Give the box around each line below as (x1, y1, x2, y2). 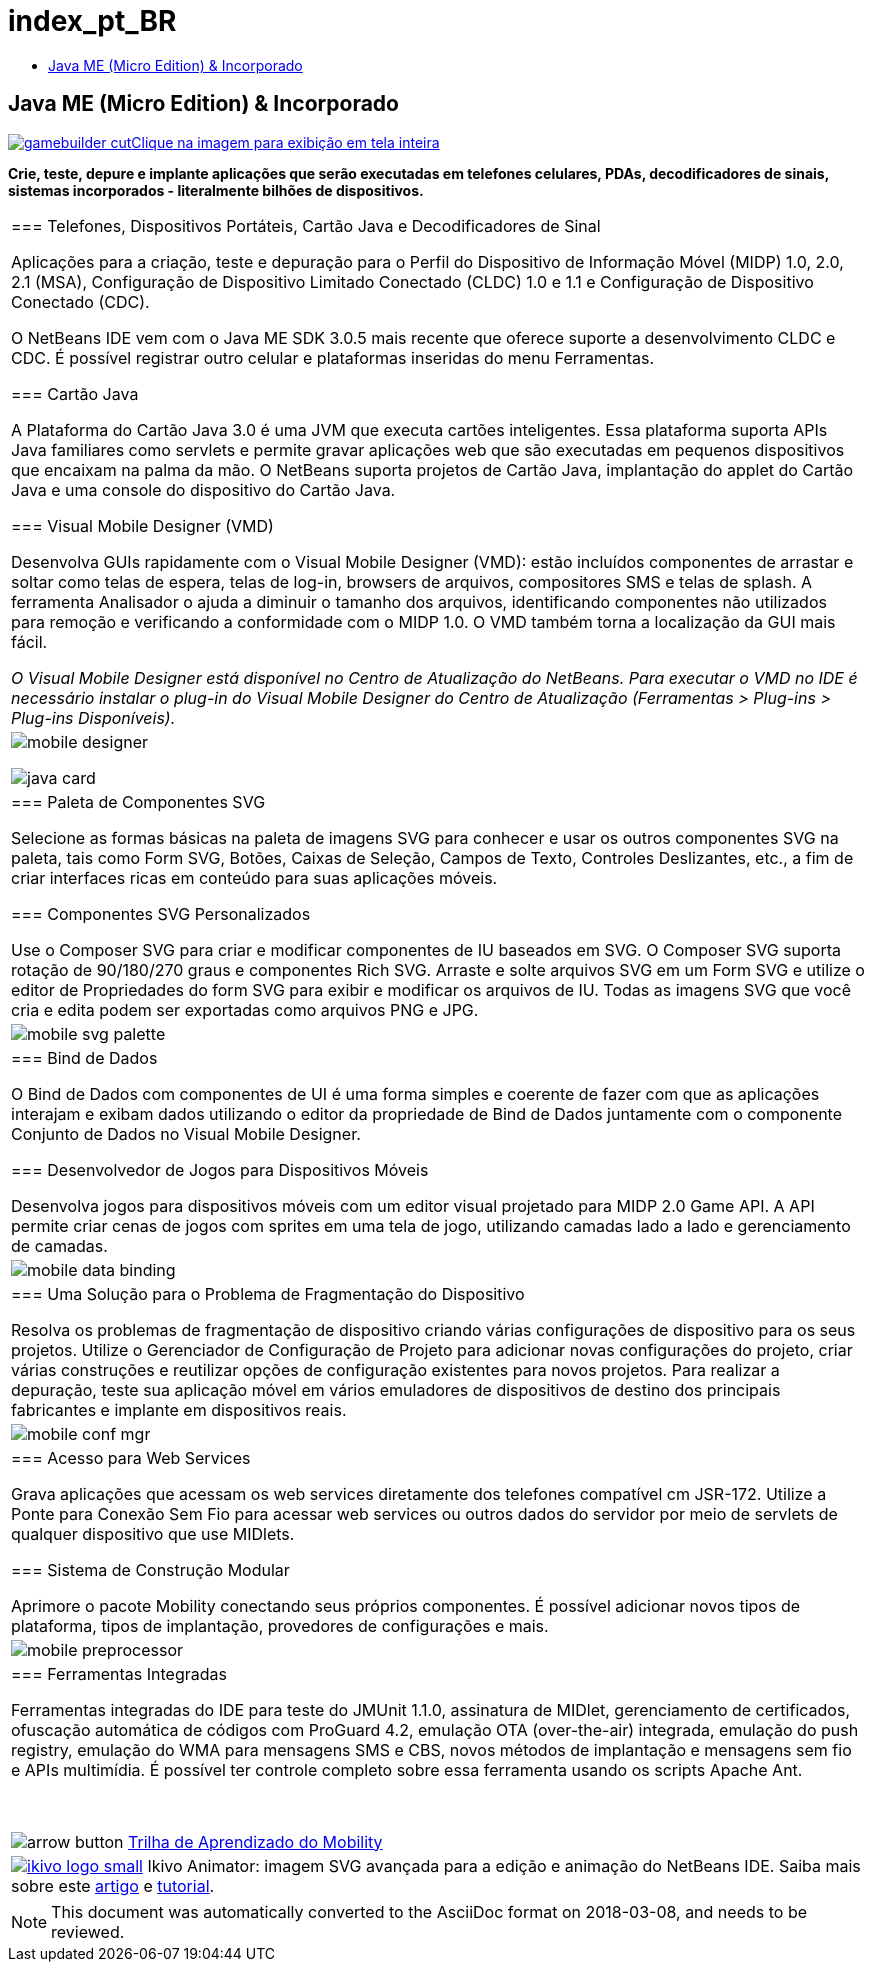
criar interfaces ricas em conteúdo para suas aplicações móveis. (11, 867, 498, 888)
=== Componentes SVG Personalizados (11, 903, 311, 924)
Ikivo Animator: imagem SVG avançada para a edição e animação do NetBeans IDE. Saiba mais (147, 1855, 861, 1876)
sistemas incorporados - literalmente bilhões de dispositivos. (8, 181, 424, 199)
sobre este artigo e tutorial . (11, 1875, 215, 1896)
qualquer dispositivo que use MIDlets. (11, 1523, 295, 1544)
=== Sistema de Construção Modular (11, 1559, 290, 1580)
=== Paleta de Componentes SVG (11, 791, 266, 812)
